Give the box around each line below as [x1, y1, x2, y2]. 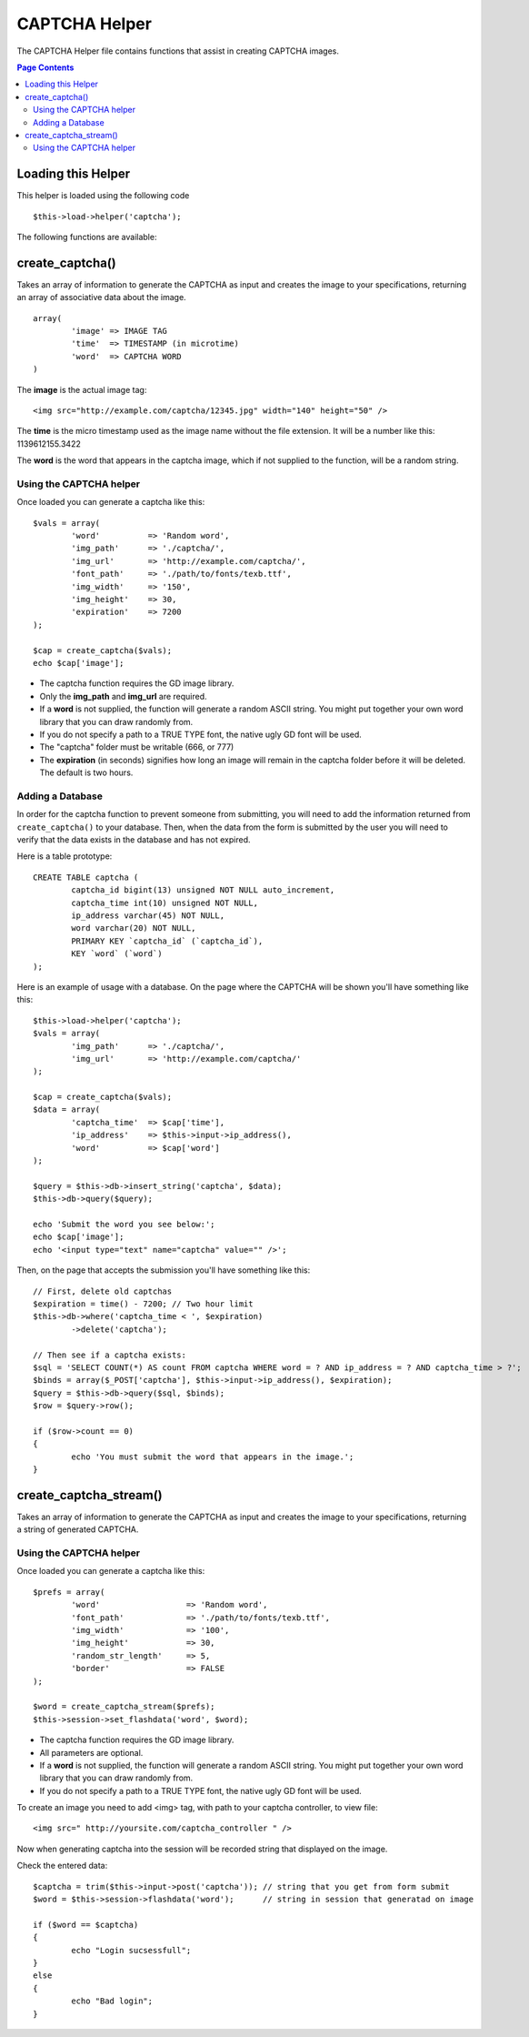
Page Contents [16, 62, 75, 73]
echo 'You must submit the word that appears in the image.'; [71, 1451, 354, 1462]
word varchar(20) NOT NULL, [71, 923, 196, 933]
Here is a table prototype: [16, 851, 113, 862]
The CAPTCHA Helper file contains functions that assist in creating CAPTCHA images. [16, 45, 340, 56]
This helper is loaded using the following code [16, 190, 190, 201]
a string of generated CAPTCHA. [16, 1524, 139, 1535]
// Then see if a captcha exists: [33, 1349, 186, 1360]
